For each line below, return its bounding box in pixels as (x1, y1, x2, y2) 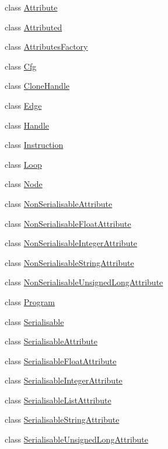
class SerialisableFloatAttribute (5, 354, 117, 367)
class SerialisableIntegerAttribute (5, 374, 123, 386)
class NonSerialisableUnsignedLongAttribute (5, 276, 163, 288)
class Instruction (5, 139, 64, 151)
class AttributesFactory (5, 40, 88, 53)
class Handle (5, 119, 49, 131)
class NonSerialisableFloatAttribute (5, 217, 131, 229)
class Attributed (5, 20, 62, 33)
